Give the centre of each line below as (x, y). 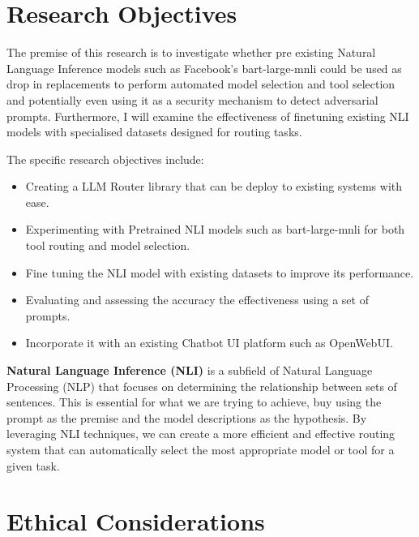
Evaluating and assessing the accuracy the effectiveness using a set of (197, 300)
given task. (33, 465)
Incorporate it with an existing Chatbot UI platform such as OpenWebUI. (209, 343)
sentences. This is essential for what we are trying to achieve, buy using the (194, 402)
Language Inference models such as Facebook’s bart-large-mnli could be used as (204, 68)
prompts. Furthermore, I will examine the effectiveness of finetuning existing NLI (208, 116)
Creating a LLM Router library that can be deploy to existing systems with (214, 186)
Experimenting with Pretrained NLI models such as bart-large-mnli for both (215, 229)
